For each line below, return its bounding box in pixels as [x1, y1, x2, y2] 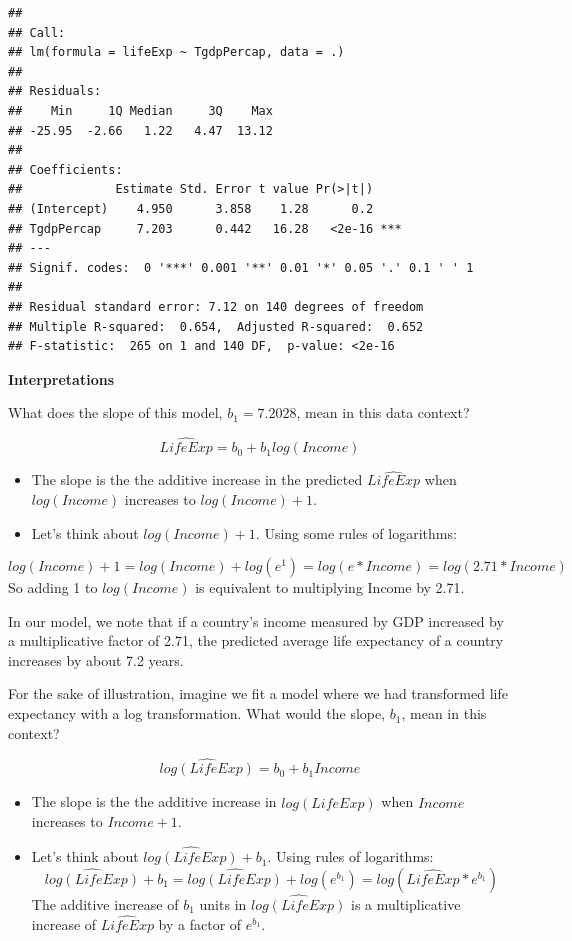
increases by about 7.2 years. [8, 649, 184, 670]
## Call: [8, 25, 66, 40]
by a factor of [158, 913, 242, 934]
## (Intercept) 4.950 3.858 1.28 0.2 [8, 201, 374, 216]
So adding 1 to [8, 577, 98, 598]
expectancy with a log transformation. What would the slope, [8, 703, 386, 724]
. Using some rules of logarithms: [255, 522, 457, 543]
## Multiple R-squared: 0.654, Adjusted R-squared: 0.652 [8, 319, 424, 334]
